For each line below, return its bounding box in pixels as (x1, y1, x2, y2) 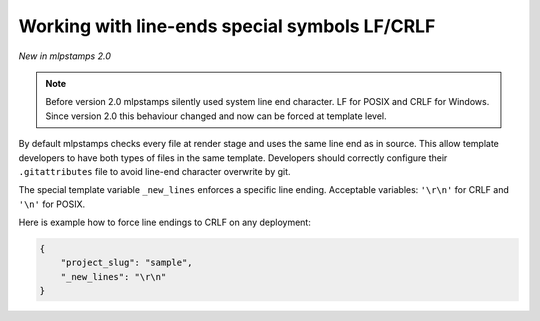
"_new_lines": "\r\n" (60, 271, 167, 282)
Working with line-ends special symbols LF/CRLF (18, 15, 436, 37)
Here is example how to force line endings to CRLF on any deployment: (18, 216, 312, 229)
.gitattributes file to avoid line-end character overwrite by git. (18, 165, 291, 177)
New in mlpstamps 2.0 (18, 50, 112, 62)
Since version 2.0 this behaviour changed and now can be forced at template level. (45, 110, 387, 122)
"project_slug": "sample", (60, 257, 194, 269)
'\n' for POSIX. (18, 198, 86, 210)
